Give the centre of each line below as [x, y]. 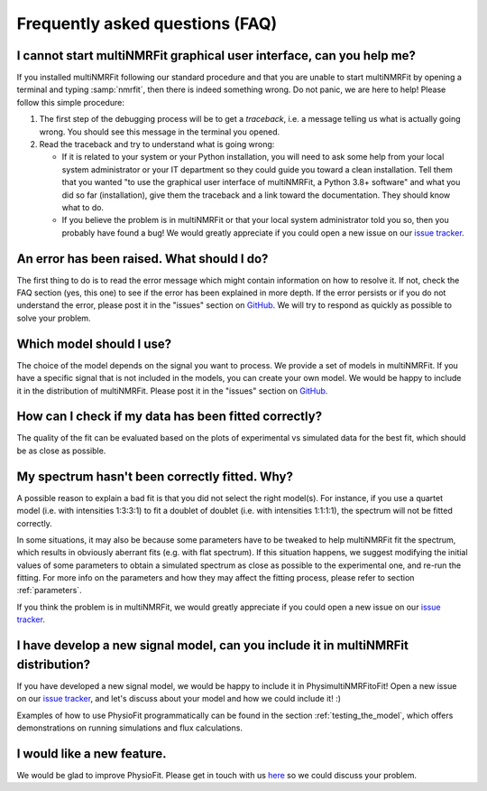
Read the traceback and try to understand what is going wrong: [157, 144]
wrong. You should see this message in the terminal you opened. [160, 132]
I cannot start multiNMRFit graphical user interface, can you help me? [216, 56]
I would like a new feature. [92, 754]
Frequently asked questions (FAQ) [147, 23]
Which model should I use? [94, 344]
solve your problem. [54, 318]
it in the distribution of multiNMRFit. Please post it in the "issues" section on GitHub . [172, 391]
